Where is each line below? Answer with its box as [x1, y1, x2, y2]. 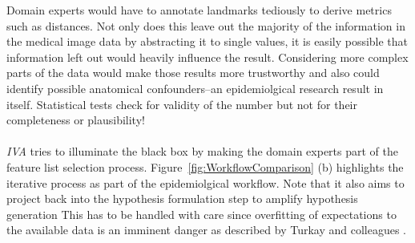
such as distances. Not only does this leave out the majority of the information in [6, 17, 405, 34]
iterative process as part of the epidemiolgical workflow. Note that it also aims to [6, 174, 405, 191]
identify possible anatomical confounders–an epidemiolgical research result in [6, 79, 384, 96]
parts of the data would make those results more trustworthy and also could [6, 64, 380, 81]
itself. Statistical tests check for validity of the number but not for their [6, 95, 357, 112]
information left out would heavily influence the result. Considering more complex [6, 48, 409, 65]
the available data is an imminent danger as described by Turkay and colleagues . [6, 221, 406, 238]
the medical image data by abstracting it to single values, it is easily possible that [6, 33, 409, 50]
